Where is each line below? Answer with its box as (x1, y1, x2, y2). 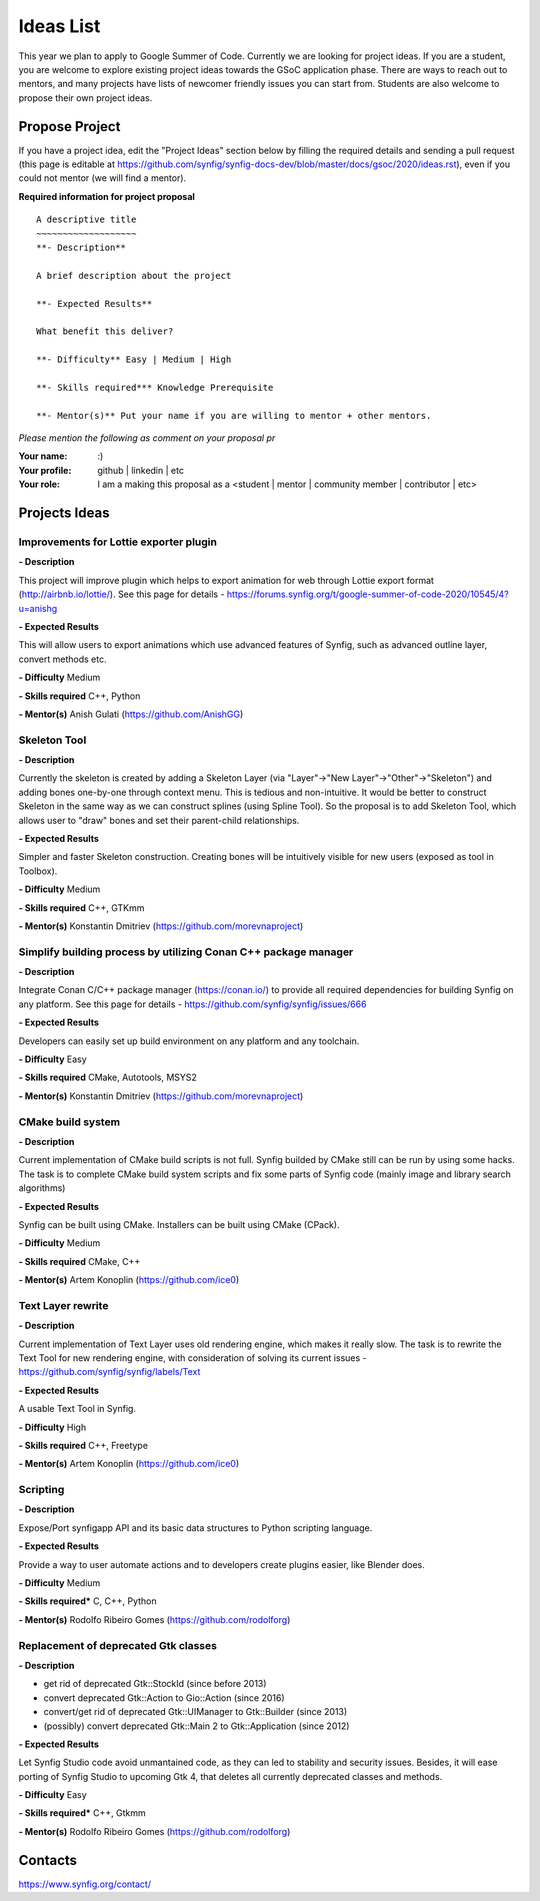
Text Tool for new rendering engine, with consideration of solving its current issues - (18, 1352, 367, 1364)
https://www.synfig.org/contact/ (18, 1878, 152, 1890)
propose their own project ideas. (18, 91, 153, 104)
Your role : (18, 478, 60, 490)
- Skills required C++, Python (18, 690, 141, 702)
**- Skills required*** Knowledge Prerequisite (36, 381, 274, 393)
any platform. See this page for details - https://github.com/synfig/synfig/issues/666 (18, 998, 367, 1010)
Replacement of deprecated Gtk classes (18, 1638, 217, 1652)
